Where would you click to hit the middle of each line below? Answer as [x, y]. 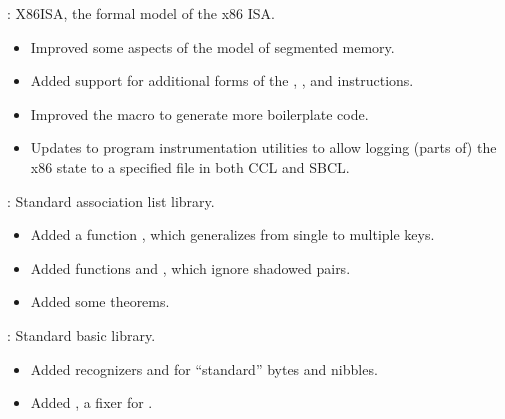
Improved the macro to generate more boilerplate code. [199, 113]
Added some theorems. [100, 301]
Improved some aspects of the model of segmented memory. [212, 46]
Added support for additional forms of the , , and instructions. [222, 80]
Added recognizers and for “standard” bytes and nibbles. [204, 368]
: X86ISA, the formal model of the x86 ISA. [141, 13]
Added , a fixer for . [91, 402]
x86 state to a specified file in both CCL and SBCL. [190, 166]
